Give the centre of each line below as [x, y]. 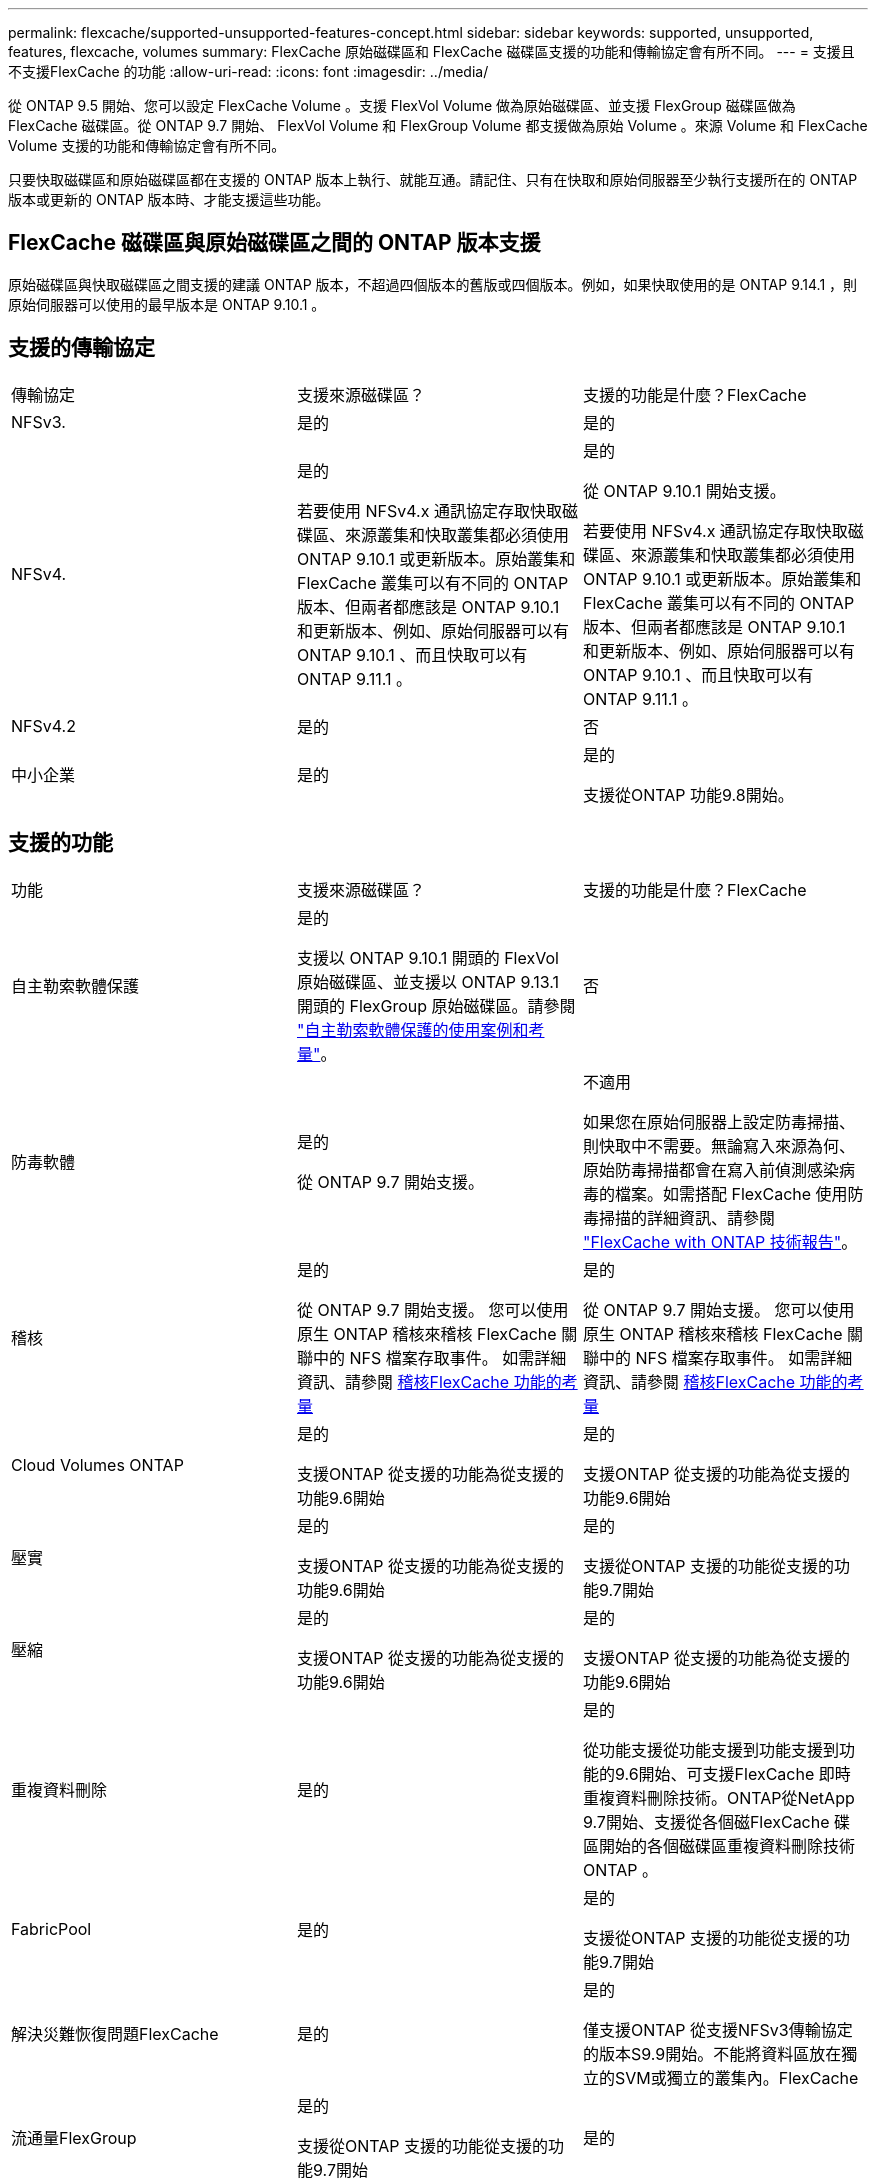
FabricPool [51, 1928]
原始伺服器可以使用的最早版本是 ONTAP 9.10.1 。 [167, 304]
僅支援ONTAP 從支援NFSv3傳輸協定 [717, 2029]
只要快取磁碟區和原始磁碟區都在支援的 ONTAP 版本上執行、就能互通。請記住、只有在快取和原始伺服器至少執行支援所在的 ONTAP [433, 179]
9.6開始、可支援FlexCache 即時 [732, 1773]
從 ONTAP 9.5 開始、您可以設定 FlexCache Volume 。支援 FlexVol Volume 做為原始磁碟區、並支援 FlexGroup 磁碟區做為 [402, 105]
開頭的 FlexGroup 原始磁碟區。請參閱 [436, 1005]
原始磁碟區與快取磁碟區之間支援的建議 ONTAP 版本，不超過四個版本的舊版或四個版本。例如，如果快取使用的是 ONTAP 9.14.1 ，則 [433, 284]
